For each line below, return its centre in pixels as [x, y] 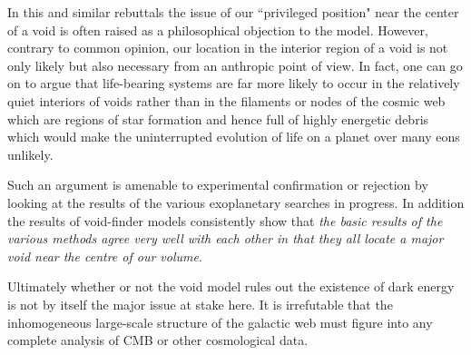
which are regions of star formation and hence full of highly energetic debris [218, 118]
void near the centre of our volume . [105, 256]
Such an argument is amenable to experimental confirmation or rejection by [218, 185]
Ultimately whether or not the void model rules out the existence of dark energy [231, 286]
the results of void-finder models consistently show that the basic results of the [225, 220]
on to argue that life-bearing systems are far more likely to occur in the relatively [234, 83]
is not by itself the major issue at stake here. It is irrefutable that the [200, 304]
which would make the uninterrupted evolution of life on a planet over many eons [234, 137]
